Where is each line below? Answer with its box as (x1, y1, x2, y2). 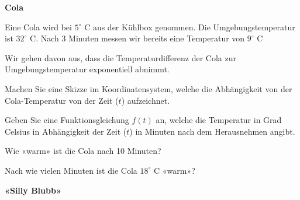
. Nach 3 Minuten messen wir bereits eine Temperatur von (36, 32, 245, 44)
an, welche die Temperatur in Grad (156, 114, 282, 126)
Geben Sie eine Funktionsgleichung (5, 114, 129, 126)
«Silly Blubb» (5, 184, 61, 196)
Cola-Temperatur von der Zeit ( (5, 94, 119, 106)
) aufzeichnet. (121, 94, 170, 106)
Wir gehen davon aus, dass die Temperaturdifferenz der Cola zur (5, 51, 236, 64)
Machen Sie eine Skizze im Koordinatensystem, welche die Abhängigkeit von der (5, 82, 292, 94)
